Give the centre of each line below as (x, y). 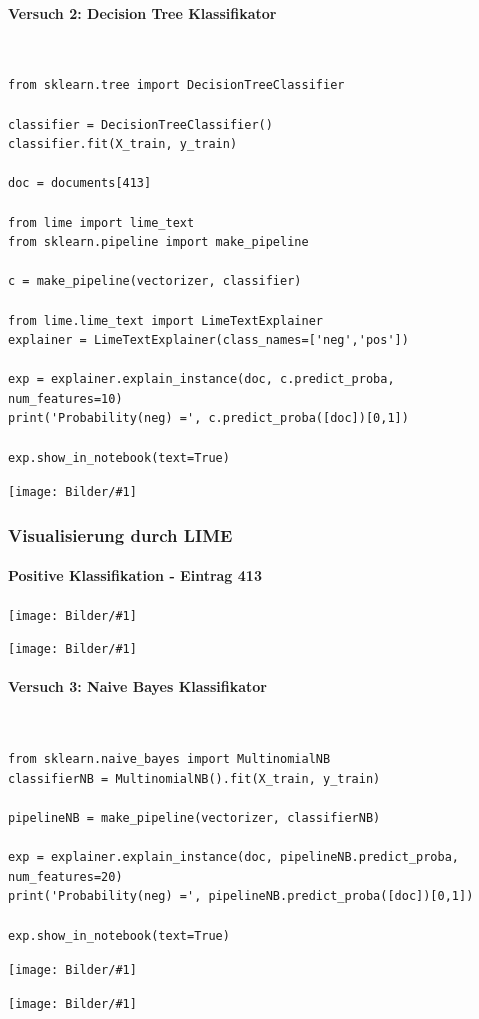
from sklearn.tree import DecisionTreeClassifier (176, 85)
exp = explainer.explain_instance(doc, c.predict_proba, (201, 379)
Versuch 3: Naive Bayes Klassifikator (137, 686)
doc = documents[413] (80, 183)
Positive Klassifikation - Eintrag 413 (135, 575)
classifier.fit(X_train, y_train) (123, 144)
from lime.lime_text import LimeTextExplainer (165, 320)
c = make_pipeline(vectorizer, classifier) (155, 281)
